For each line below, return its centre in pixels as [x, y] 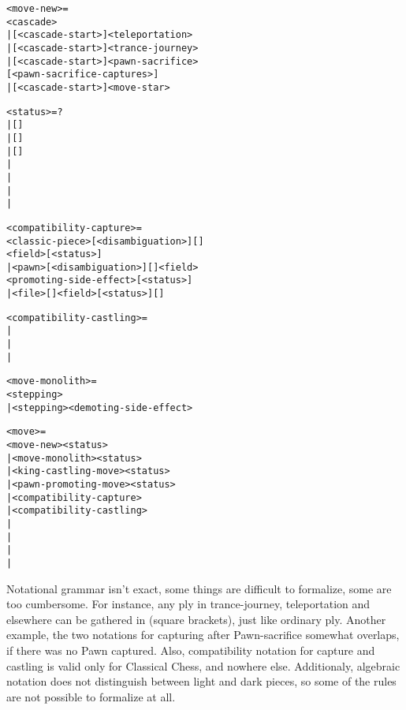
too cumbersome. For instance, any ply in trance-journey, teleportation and [188, 604]
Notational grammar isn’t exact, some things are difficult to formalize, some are [199, 588]
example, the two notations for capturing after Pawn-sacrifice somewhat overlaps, [203, 635]
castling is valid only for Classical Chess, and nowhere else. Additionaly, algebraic [203, 665]
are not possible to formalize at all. [91, 696]
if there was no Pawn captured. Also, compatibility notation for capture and [191, 650]
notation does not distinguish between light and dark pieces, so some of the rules [201, 681]
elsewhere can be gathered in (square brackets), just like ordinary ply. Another [196, 619]
